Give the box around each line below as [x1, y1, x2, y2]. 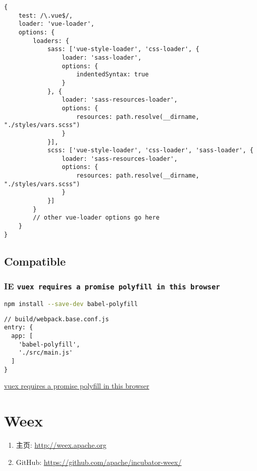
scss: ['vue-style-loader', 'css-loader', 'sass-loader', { [47, 147, 253, 154]
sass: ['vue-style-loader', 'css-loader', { [47, 46, 199, 53]
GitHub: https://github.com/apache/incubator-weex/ [16, 456, 182, 467]
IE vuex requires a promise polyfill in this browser [4, 280, 220, 292]
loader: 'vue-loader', [18, 20, 94, 28]
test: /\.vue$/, [18, 12, 73, 19]
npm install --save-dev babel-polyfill [4, 300, 138, 308]
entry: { [4, 324, 33, 331]
